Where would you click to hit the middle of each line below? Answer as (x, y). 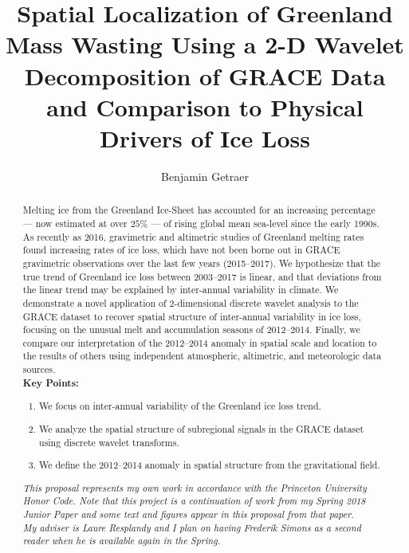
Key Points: (51, 382)
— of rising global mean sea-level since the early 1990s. (265, 223)
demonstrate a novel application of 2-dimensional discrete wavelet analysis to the (191, 302)
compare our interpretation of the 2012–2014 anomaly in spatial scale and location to (200, 342)
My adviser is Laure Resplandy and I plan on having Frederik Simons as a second (192, 527)
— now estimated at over (75, 223)
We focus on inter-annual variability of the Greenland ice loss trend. (180, 406)
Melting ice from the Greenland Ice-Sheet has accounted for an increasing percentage (199, 210)
